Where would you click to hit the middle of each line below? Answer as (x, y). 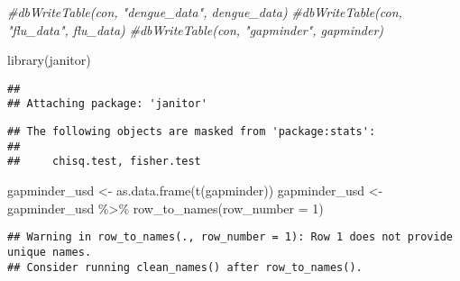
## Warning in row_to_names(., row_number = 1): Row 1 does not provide (230, 237)
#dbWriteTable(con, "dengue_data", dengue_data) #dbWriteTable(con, (205, 12)
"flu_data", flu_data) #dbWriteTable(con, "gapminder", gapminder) (196, 29)
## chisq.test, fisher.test (104, 162)
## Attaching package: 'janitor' (107, 104)
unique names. (50, 252)
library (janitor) (49, 60)
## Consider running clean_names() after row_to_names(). (185, 267)
